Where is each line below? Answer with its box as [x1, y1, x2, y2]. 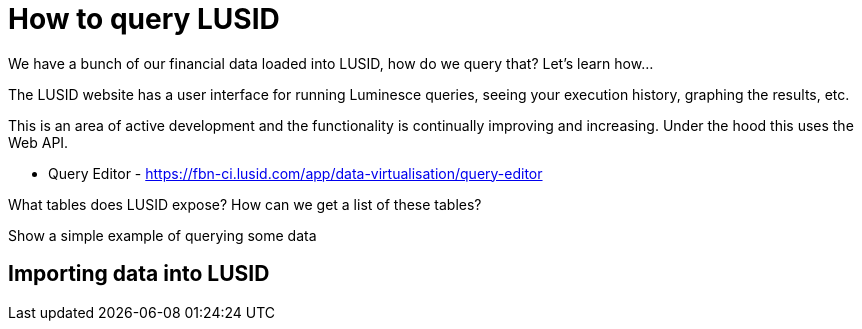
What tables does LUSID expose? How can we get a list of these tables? [8, 195, 482, 213]
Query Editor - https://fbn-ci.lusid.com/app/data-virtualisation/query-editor [48, 164, 543, 182]
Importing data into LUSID [8, 261, 270, 287]
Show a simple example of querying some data [8, 226, 317, 244]
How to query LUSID [8, 2, 280, 36]
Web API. [8, 133, 69, 151]
